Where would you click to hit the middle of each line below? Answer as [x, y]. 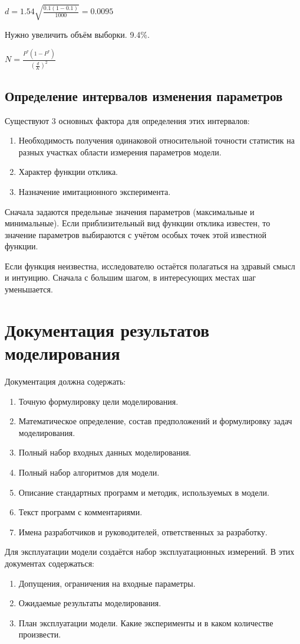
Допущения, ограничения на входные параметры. [107, 583]
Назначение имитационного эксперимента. [95, 191]
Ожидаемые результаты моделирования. [90, 603]
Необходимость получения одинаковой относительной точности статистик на [157, 140]
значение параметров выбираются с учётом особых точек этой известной [136, 234]
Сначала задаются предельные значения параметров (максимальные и [130, 211]
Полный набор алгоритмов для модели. [89, 472]
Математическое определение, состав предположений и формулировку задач [155, 421]
